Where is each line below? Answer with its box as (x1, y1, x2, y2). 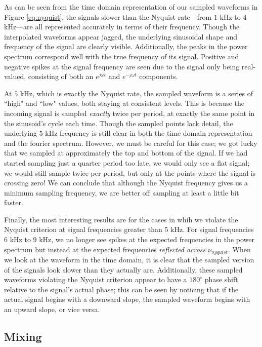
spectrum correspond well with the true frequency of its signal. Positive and (4, 51, 239, 61)
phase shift (204, 274, 238, 285)
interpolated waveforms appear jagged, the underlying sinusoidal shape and (4, 31, 237, 42)
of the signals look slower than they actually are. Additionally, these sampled (4, 264, 243, 275)
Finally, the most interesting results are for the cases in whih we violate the (4, 214, 238, 224)
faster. (4, 197, 23, 208)
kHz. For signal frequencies (170, 224, 254, 235)
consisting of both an (28, 71, 94, 82)
